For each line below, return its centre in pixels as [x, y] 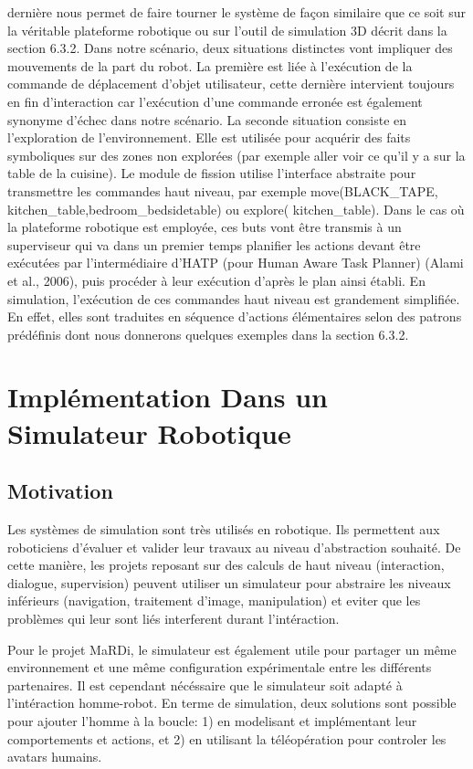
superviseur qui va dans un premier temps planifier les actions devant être [214, 244]
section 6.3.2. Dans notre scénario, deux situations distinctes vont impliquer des [230, 48]
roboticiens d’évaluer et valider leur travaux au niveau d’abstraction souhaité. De [234, 547]
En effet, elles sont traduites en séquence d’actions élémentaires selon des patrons [235, 316]
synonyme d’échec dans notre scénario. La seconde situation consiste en [207, 119]
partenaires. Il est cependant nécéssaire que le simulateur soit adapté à [205, 685]
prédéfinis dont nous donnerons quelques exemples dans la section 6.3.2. [208, 334]
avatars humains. [55, 757]
